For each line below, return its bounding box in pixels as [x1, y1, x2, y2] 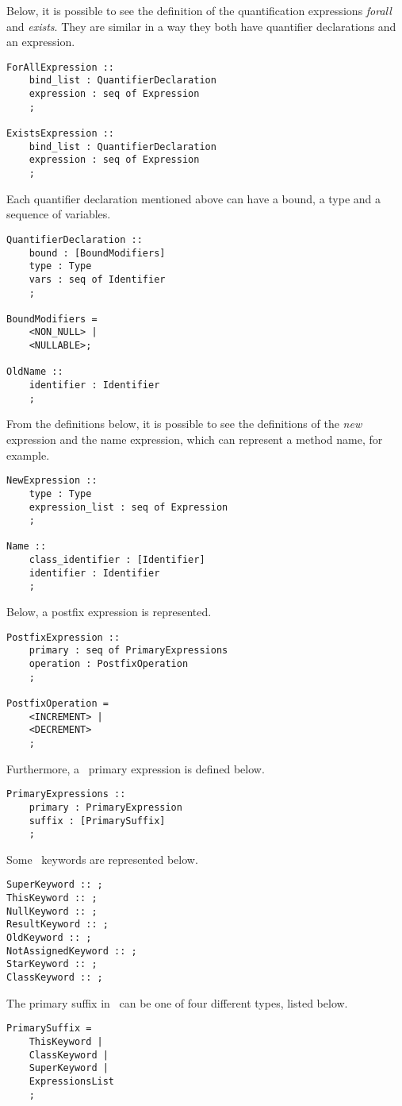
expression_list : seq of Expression [29, 501, 228, 513]
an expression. [6, 33, 75, 50]
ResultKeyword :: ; [6, 919, 109, 931]
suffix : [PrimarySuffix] [29, 815, 166, 827]
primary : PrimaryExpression [29, 801, 182, 813]
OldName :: [6, 366, 63, 378]
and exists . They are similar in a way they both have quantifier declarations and [6, 17, 396, 34]
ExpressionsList [29, 1075, 115, 1087]
